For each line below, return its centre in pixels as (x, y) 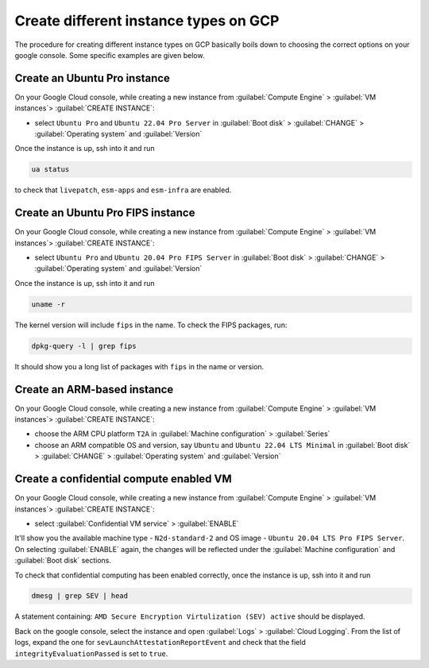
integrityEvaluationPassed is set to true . (91, 653)
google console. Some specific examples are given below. (110, 55)
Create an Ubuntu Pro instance (93, 78)
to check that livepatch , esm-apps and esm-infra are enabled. (123, 190)
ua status (50, 170)
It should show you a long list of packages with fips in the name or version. (139, 366)
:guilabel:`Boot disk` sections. (63, 561)
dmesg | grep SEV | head (80, 596)
